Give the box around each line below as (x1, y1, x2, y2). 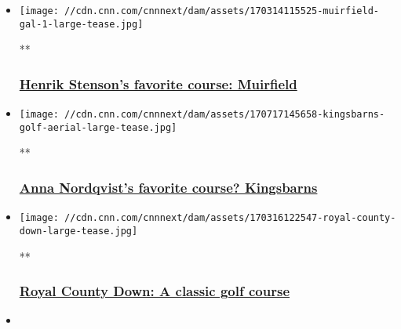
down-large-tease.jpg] (19, 225, 138, 237)
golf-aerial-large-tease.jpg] (19, 121, 177, 133)
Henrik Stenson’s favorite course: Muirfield (19, 74, 297, 93)
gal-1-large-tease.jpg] (19, 18, 144, 30)
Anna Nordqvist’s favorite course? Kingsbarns (19, 177, 318, 197)
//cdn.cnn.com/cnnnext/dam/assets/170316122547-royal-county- (64, 212, 396, 224)
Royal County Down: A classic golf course (19, 281, 290, 301)
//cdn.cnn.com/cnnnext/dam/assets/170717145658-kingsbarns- (64, 109, 385, 121)
